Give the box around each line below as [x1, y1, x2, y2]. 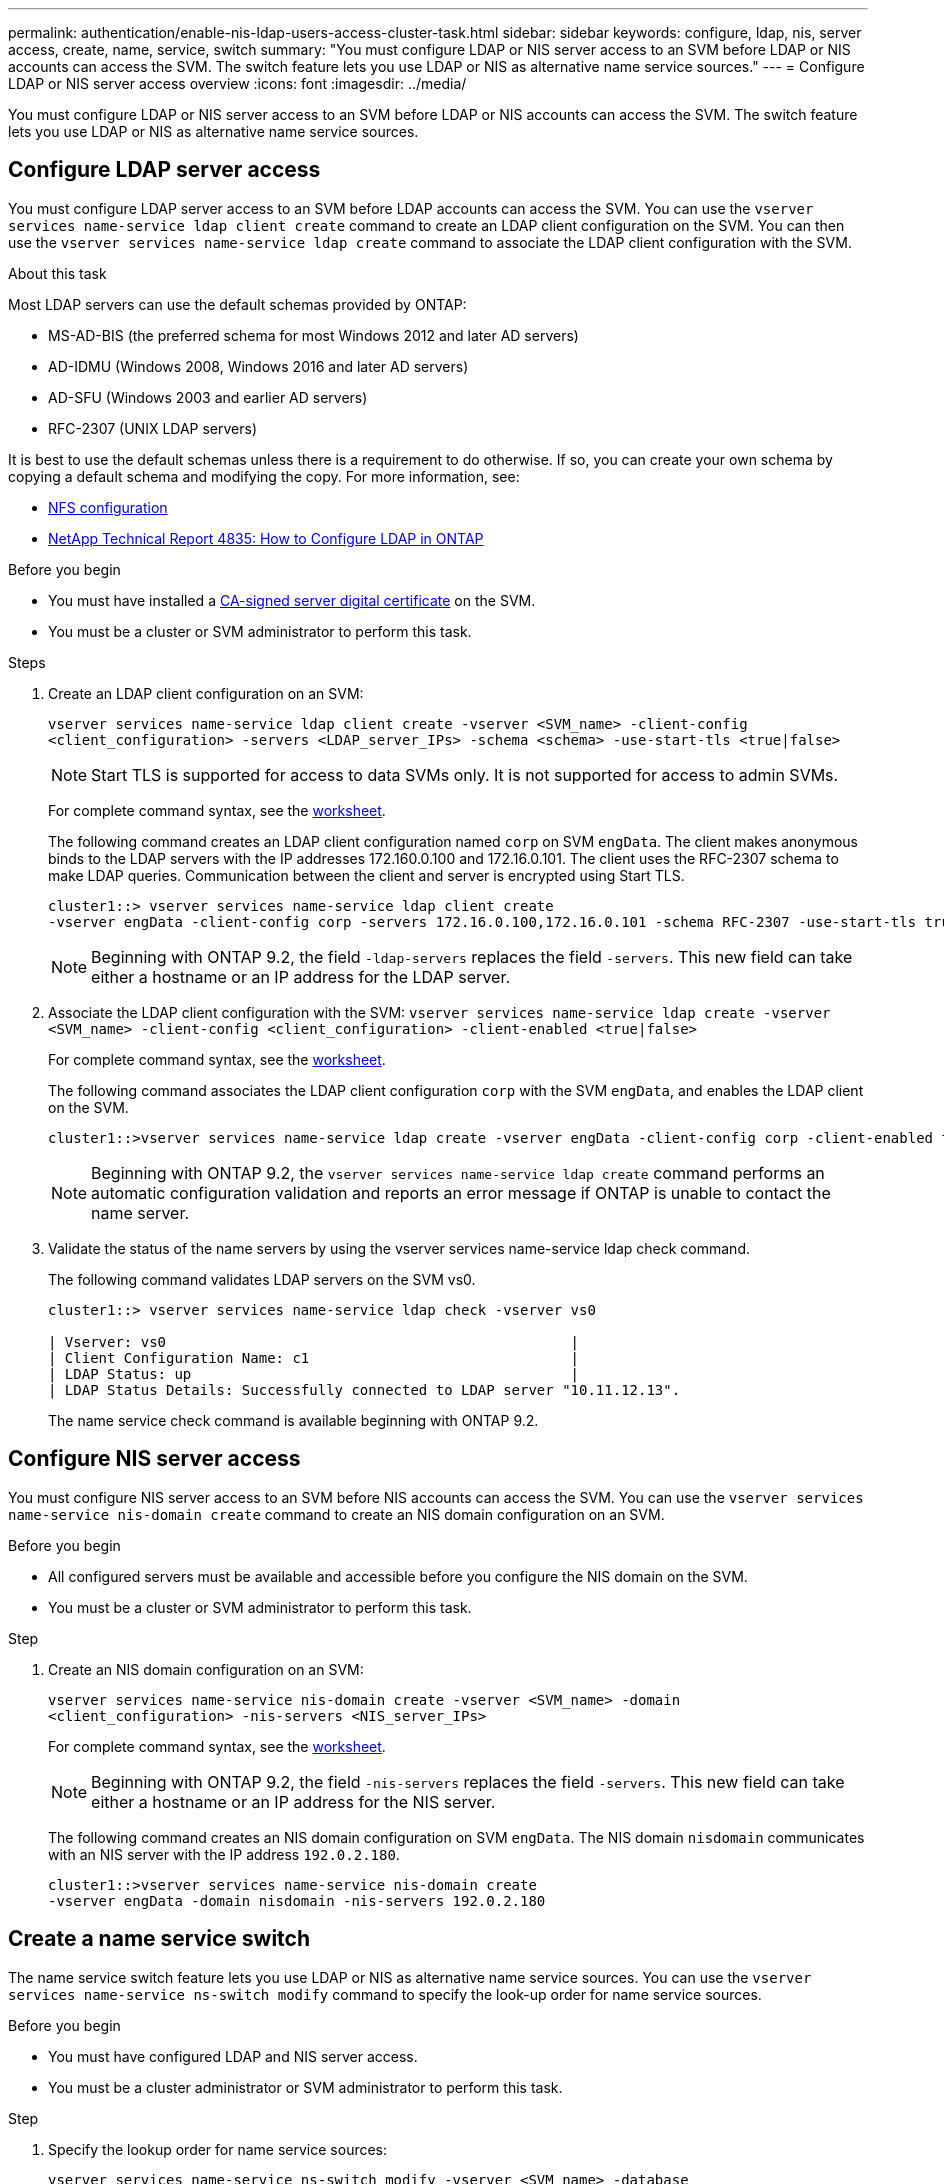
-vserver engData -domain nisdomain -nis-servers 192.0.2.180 [48, 1892, 546, 1909]
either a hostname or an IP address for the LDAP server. [91, 966, 511, 987]
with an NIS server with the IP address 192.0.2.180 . [48, 1845, 400, 1863]
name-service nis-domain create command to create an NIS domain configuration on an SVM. [8, 1505, 665, 1523]
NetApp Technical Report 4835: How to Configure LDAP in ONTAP [48, 529, 484, 547]
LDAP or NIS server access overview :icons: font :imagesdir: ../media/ [8, 75, 467, 92]
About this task [8, 264, 107, 282]
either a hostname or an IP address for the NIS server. [91, 1791, 496, 1812]
